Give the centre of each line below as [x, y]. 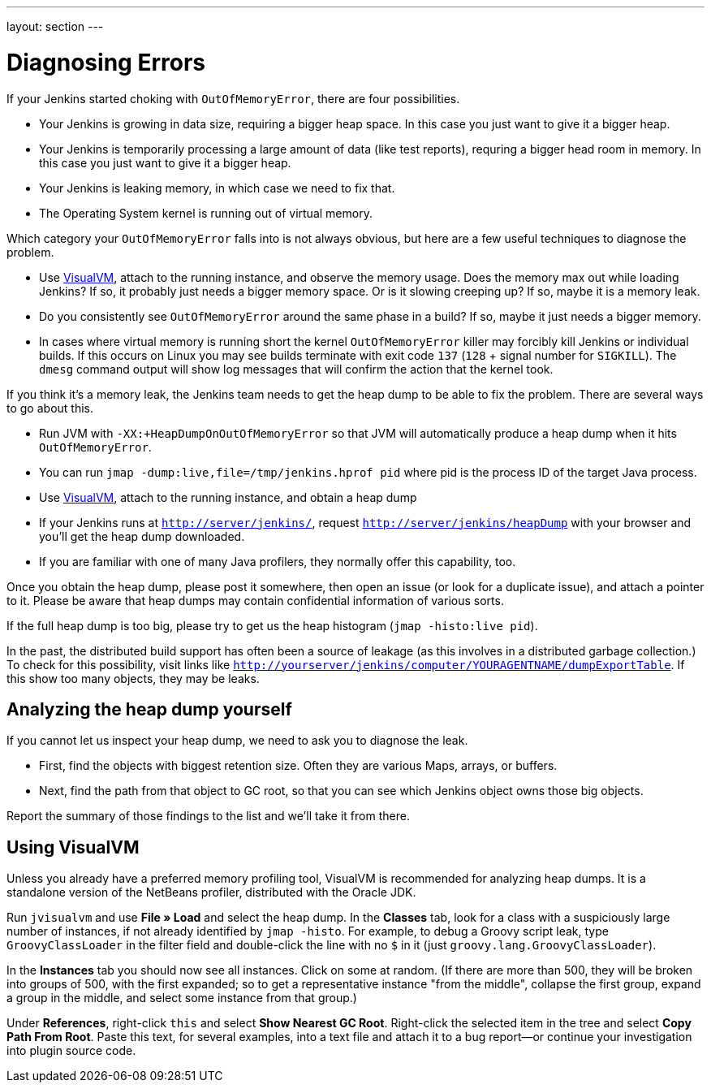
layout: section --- [55, 26]
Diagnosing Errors [106, 62]
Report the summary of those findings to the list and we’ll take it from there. [208, 816]
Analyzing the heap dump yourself [149, 709]
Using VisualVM [73, 847]
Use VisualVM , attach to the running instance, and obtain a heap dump [228, 497]
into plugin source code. [71, 1051]
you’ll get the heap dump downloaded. [142, 536]
